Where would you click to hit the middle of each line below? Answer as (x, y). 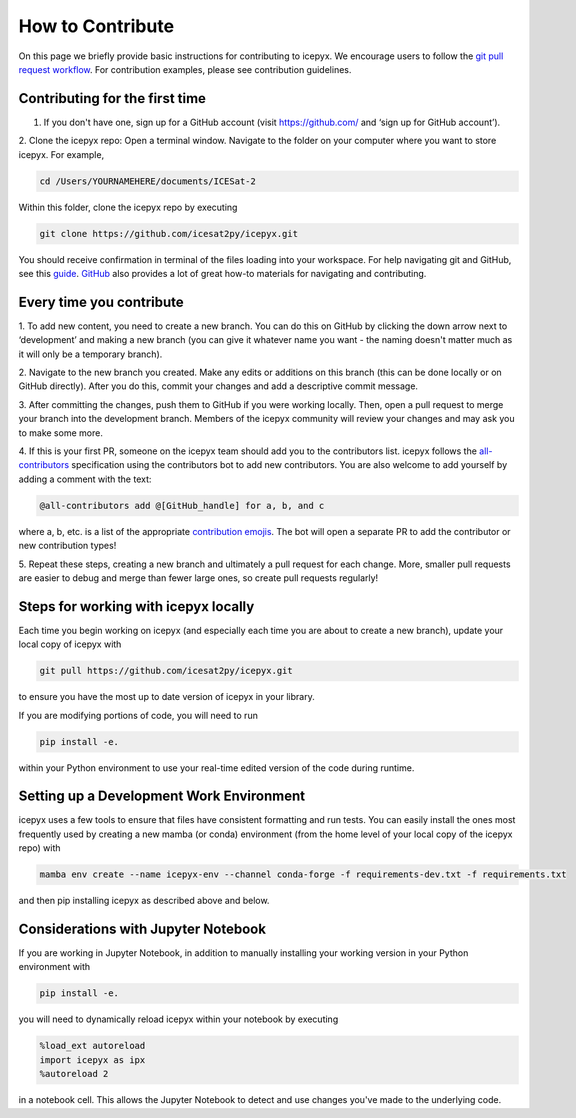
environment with (54, 967)
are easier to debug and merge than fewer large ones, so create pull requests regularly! (198, 577)
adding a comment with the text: (85, 479)
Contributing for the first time (112, 98)
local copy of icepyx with (70, 644)
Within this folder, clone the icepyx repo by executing (128, 207)
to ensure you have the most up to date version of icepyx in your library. (166, 697)
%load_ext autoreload (92, 1046)
